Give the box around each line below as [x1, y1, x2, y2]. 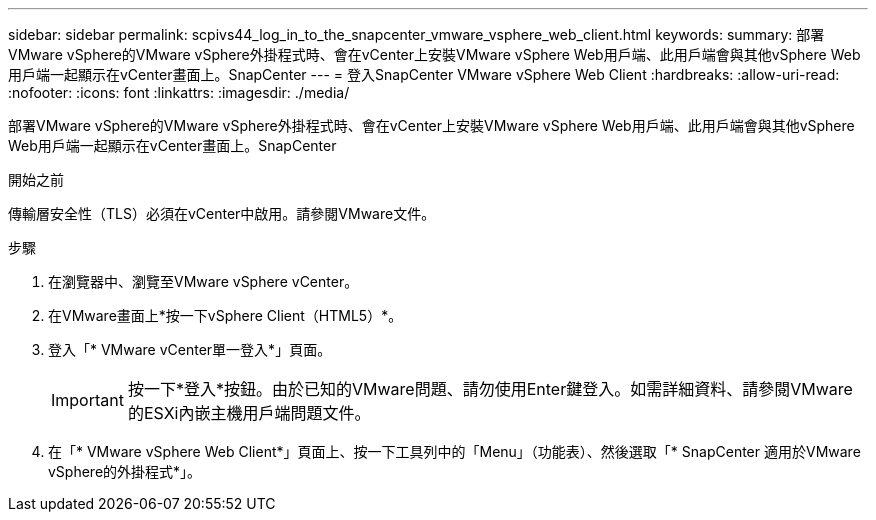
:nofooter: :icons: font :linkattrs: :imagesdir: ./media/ [8, 84, 350, 101]
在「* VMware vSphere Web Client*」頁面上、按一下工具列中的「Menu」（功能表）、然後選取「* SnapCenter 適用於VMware [48, 443, 861, 460]
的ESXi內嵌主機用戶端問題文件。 [127, 403, 371, 423]
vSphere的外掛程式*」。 [48, 463, 202, 480]
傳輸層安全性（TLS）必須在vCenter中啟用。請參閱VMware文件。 [8, 205, 436, 222]
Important [51, 390, 124, 410]
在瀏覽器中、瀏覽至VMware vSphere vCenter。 [48, 273, 359, 290]
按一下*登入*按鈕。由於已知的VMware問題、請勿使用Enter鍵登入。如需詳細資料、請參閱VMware [127, 379, 853, 399]
